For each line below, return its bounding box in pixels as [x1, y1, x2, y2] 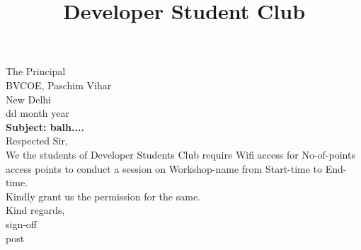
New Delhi [6, 91, 51, 106]
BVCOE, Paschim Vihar [6, 77, 112, 92]
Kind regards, [6, 203, 65, 217]
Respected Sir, [6, 133, 68, 148]
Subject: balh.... [6, 119, 84, 134]
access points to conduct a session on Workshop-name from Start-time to [6, 161, 323, 176]
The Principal [6, 64, 66, 79]
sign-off [6, 216, 38, 231]
